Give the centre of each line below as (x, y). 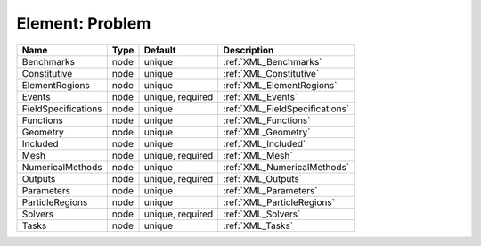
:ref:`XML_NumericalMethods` (286, 167)
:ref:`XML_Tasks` (258, 225)
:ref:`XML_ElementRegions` (280, 85)
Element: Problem (84, 23)
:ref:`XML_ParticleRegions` (279, 202)
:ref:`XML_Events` (261, 96)
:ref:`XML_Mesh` (258, 155)
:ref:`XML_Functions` (267, 120)
